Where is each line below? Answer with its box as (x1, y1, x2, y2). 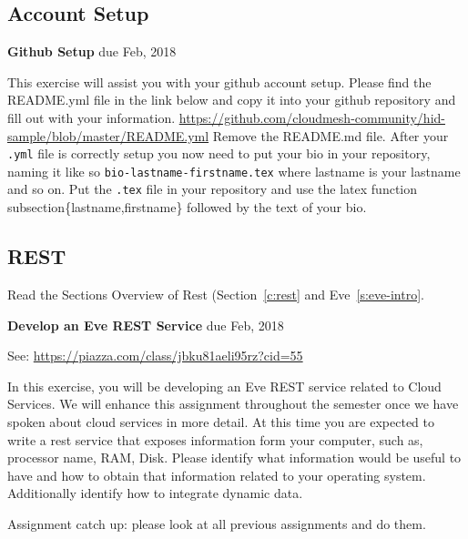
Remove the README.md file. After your (212, 126, 449, 145)
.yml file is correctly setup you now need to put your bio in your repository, (7, 144, 431, 163)
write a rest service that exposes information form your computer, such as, (7, 430, 423, 449)
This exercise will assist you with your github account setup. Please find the (7, 72, 432, 91)
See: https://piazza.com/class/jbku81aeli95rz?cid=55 (7, 346, 303, 365)
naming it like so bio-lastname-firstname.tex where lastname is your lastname (7, 161, 461, 180)
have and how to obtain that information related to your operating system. (7, 465, 426, 484)
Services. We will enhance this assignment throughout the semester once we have (7, 394, 459, 413)
